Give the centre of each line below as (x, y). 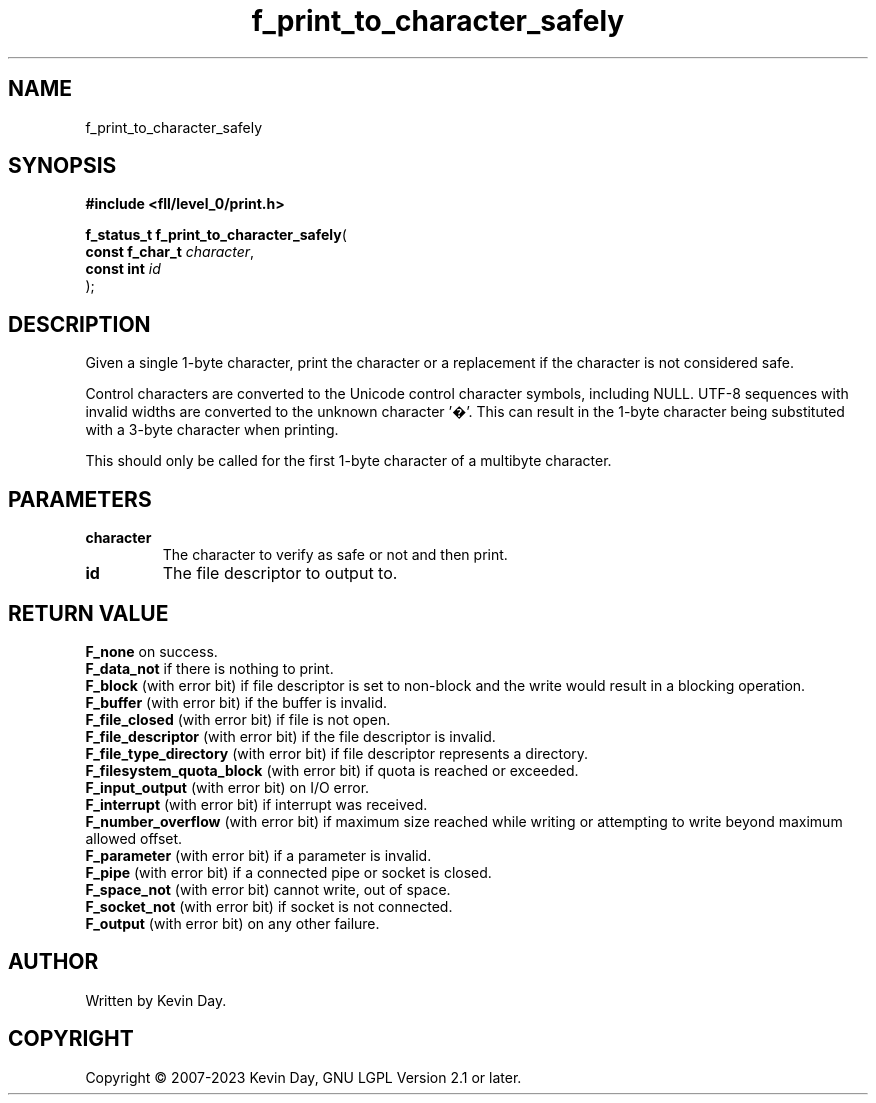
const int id (123, 269)
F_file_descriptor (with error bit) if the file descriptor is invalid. (290, 736)
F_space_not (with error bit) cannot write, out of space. (268, 889)
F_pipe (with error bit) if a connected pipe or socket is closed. (288, 872)
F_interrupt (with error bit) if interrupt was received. (256, 804)
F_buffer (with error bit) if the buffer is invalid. (236, 702)
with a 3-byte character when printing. (212, 430)
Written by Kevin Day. (156, 1000)
